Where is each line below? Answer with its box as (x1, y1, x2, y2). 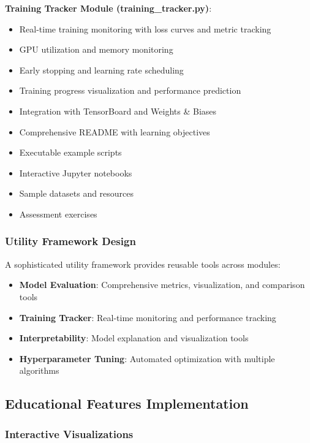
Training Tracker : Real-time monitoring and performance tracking (19, 311, 276, 324)
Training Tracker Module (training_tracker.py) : (5, 2, 212, 14)
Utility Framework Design (5, 233, 136, 249)
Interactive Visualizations (5, 426, 134, 441)
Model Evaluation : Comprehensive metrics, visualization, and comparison (19, 278, 305, 291)
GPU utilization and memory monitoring (19, 43, 173, 56)
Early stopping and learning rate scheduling (19, 63, 184, 76)
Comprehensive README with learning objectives (19, 125, 210, 138)
